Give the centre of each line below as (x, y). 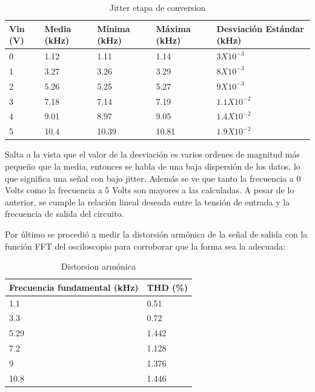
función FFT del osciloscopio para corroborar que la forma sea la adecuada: (145, 246)
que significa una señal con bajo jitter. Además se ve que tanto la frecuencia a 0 (153, 178)
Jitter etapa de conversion (157, 7)
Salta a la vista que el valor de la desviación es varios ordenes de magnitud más (153, 154)
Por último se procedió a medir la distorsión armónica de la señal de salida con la (156, 234)
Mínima (114, 28)
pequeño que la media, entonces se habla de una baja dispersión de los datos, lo (153, 166)
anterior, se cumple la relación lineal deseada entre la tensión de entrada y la (148, 201)
